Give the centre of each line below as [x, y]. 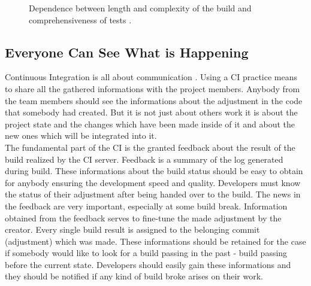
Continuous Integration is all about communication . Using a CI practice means [151, 77]
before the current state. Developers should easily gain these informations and [148, 264]
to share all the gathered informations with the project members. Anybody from [153, 88]
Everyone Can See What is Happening [127, 52]
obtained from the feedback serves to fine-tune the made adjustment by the [143, 217]
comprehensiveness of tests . [80, 19]
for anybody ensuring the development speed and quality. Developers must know [153, 182]
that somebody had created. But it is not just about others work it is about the [151, 112]
